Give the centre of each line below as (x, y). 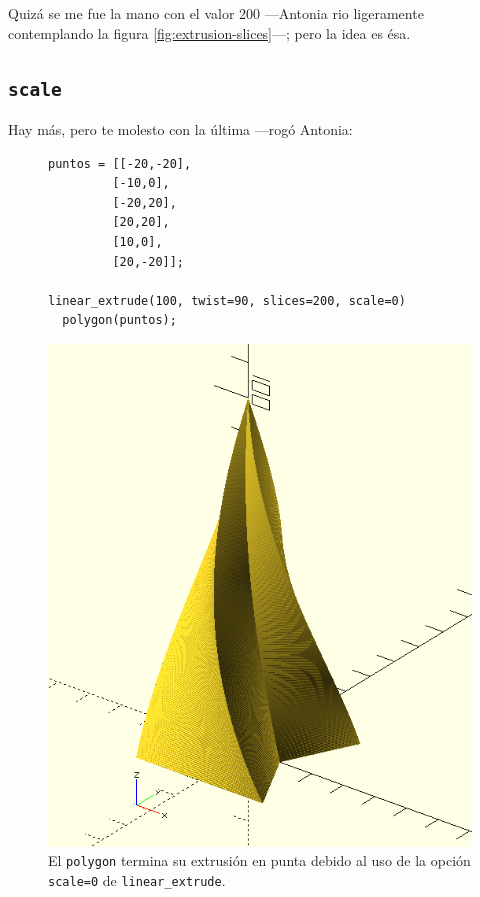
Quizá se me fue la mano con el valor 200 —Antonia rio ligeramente (216, 13)
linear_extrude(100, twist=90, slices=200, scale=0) (227, 300)
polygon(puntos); (119, 320)
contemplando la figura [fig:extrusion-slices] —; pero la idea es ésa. (209, 32)
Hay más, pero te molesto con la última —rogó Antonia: (180, 128)
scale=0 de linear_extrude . (137, 879)
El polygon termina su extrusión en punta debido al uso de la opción (259, 860)
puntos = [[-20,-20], (120, 163)
